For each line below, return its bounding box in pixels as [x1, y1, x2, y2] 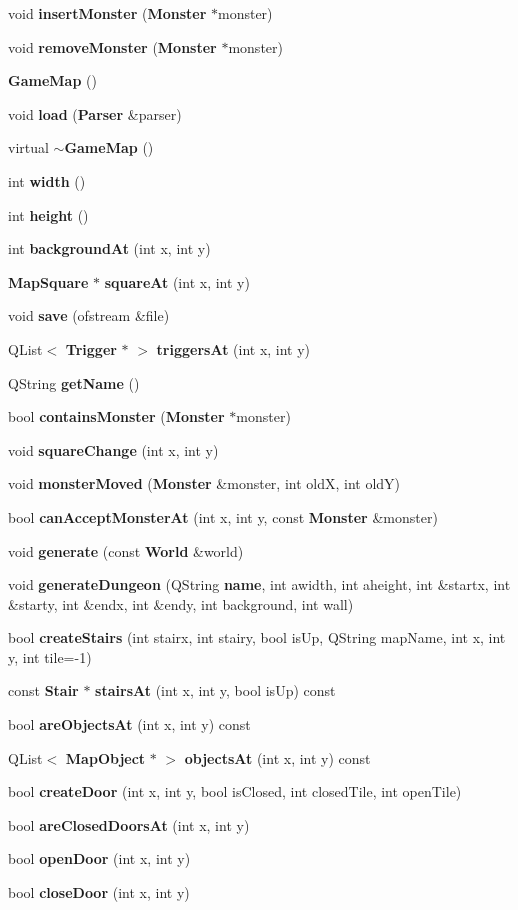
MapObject [65, 747, 146, 768]
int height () [8, 204, 89, 225]
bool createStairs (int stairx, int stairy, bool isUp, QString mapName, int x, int [8, 627, 506, 648]
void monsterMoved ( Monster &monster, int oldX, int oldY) [8, 473, 401, 494]
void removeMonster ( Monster [8, 36, 217, 57]
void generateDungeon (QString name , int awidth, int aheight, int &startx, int [8, 574, 511, 595]
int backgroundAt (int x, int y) [8, 238, 211, 259]
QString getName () [8, 372, 140, 393]
